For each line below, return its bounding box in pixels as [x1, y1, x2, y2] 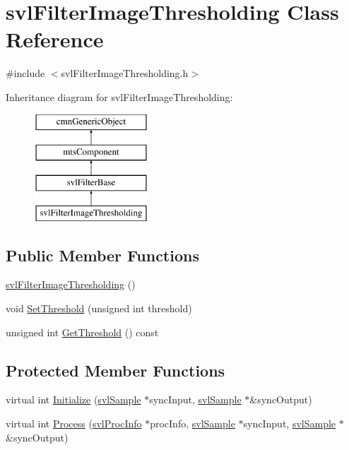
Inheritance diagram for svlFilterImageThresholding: [6, 89, 233, 104]
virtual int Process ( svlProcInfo [6, 416, 142, 431]
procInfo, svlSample [150, 416, 235, 431]
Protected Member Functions [6, 359, 225, 381]
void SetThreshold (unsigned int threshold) [6, 301, 192, 316]
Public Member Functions [6, 244, 199, 266]
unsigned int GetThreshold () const [6, 324, 159, 339]
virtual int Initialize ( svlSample [6, 392, 141, 407]
